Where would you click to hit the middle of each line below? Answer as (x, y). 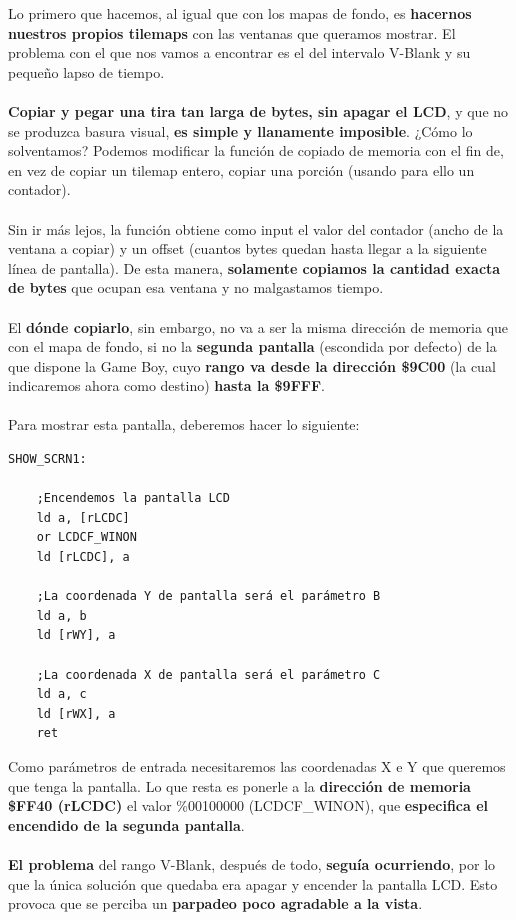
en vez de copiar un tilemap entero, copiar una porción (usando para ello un (241, 169)
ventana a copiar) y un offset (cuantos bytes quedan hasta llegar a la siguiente (247, 248)
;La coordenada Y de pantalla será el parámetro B (208, 596)
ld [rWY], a (76, 635)
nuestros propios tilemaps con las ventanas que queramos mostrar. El (232, 32)
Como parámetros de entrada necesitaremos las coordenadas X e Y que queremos (257, 765)
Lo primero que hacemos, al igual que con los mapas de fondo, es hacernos (240, 13)
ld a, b (61, 615)
